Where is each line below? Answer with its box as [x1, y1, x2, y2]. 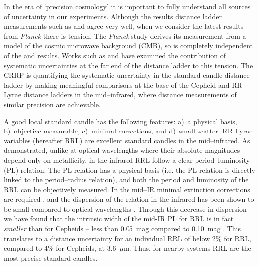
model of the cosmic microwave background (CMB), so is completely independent [4, 40, 253, 51]
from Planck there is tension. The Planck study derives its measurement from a [4, 30, 246, 41]
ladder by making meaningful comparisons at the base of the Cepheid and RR [4, 79, 242, 90]
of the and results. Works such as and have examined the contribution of [4, 50, 226, 60]
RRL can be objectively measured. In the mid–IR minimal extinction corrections [4, 184, 250, 194]
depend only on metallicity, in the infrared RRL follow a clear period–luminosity [4, 154, 250, 165]
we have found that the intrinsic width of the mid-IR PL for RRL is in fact [4, 213, 234, 224]
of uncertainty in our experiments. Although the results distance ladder [4, 11, 222, 21]
